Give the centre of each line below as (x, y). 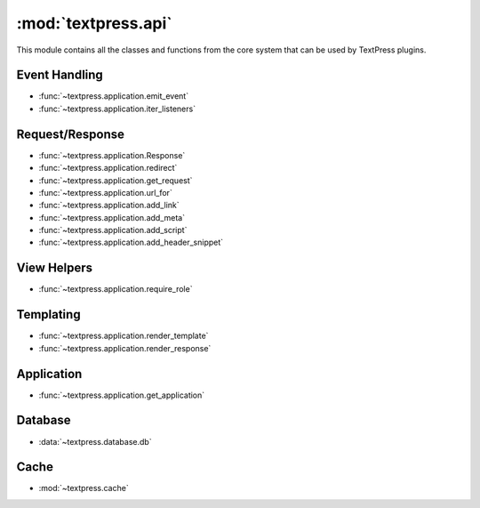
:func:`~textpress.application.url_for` (105, 192)
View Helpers (55, 268)
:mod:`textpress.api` (94, 23)
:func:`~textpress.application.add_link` (109, 206)
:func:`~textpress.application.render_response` (125, 348)
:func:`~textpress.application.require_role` (116, 289)
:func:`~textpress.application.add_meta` (112, 217)
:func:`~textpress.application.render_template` (124, 336)
